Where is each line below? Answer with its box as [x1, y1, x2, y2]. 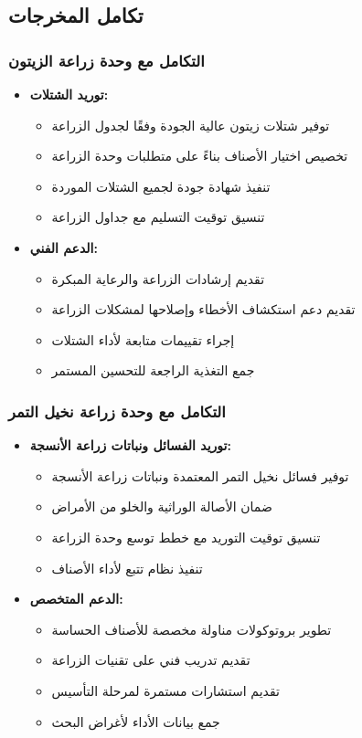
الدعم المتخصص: [29, 589, 123, 608]
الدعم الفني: [29, 237, 98, 257]
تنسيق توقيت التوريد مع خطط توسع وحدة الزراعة [51, 527, 321, 546]
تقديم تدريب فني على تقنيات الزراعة [51, 650, 250, 669]
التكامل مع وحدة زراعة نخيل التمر [8, 399, 226, 422]
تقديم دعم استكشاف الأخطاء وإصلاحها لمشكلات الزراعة [51, 300, 356, 319]
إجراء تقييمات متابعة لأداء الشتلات [51, 330, 235, 349]
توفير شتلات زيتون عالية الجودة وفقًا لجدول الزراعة [51, 115, 330, 134]
